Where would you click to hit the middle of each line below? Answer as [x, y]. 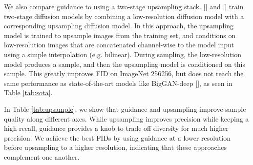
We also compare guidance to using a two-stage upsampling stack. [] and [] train [124, 6]
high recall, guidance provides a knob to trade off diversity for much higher [116, 128]
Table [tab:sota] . [28, 93]
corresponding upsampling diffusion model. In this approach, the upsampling [119, 26]
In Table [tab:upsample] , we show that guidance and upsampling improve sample [125, 109]
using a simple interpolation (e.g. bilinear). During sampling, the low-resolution [123, 54]
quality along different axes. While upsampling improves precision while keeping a [126, 118]
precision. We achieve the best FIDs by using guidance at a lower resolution [117, 137]
